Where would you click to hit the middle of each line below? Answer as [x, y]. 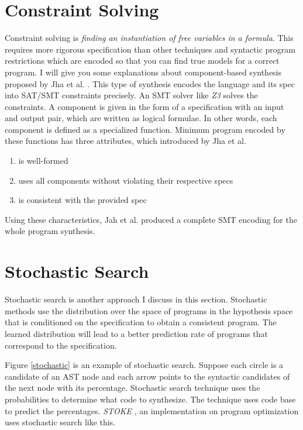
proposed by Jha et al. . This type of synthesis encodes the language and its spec [150, 83]
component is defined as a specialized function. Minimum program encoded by [145, 129]
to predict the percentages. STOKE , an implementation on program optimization [152, 410]
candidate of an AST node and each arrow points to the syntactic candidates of [147, 376]
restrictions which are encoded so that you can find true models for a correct [142, 61]
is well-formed [43, 161]
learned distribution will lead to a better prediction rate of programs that [137, 333]
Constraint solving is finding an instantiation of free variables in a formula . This [149, 38]
